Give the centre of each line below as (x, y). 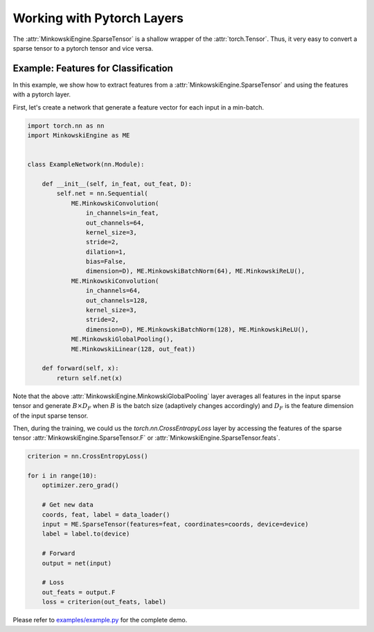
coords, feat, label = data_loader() (106, 514)
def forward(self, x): (80, 368)
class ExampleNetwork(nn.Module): (86, 164)
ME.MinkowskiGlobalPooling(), (122, 339)
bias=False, (106, 262)
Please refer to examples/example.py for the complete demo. (100, 620)
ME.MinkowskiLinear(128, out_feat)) (133, 349)
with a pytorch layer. (42, 94)
